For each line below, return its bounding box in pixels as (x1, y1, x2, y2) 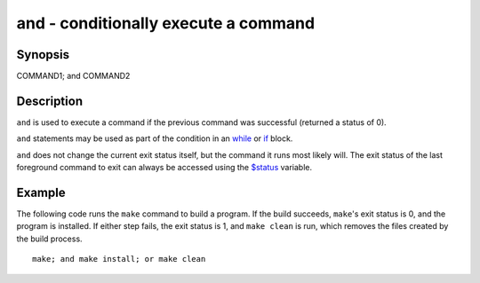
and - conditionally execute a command (16, 13, 316, 33)
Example (16, 185, 66, 200)
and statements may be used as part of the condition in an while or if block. (16, 133, 293, 144)
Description (16, 93, 84, 108)
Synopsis (16, 47, 70, 62)
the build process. (16, 233, 84, 244)
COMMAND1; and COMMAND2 (16, 71, 131, 82)
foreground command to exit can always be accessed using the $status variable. (16, 162, 313, 173)
